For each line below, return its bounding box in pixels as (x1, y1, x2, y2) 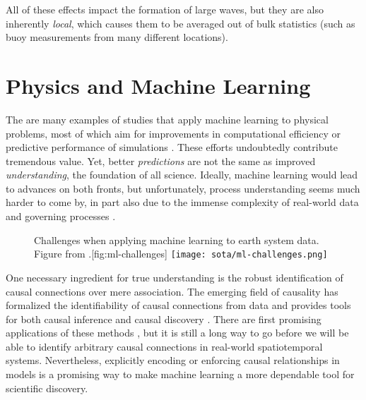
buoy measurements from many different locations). (6, 30, 228, 44)
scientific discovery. (6, 380, 88, 395)
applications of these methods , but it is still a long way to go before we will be (6, 325, 349, 340)
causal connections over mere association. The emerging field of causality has (6, 284, 338, 298)
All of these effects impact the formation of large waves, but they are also (6, 2, 324, 16)
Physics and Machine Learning (6, 71, 311, 99)
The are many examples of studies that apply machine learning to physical (6, 111, 329, 126)
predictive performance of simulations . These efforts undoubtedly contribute (6, 140, 338, 154)
